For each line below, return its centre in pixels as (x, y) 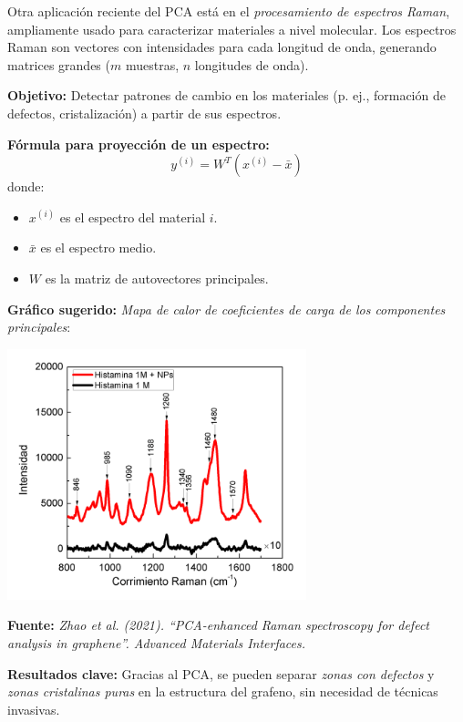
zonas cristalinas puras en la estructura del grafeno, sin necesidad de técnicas (223, 691)
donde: (26, 186)
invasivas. (34, 709)
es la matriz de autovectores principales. (157, 278)
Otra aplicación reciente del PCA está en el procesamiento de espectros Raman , (229, 11)
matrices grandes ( (59, 64)
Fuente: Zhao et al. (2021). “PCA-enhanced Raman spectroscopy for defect (218, 625)
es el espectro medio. (98, 248)
